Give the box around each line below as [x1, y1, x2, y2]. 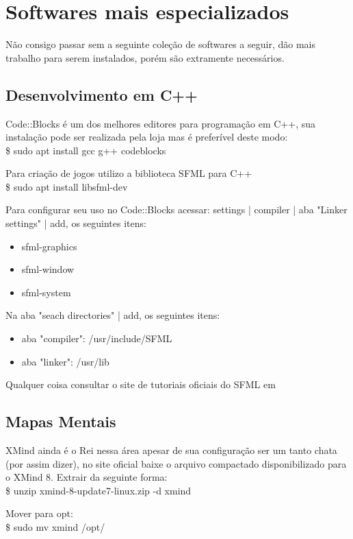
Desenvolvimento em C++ [5, 84, 198, 105]
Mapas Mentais [5, 411, 116, 432]
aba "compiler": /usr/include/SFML [21, 331, 172, 346]
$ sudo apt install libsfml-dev [5, 179, 128, 193]
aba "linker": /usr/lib [21, 354, 109, 368]
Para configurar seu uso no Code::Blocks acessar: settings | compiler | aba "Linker [5, 202, 348, 217]
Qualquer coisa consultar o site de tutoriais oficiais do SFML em [5, 377, 276, 392]
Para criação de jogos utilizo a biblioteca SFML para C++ [5, 166, 252, 180]
